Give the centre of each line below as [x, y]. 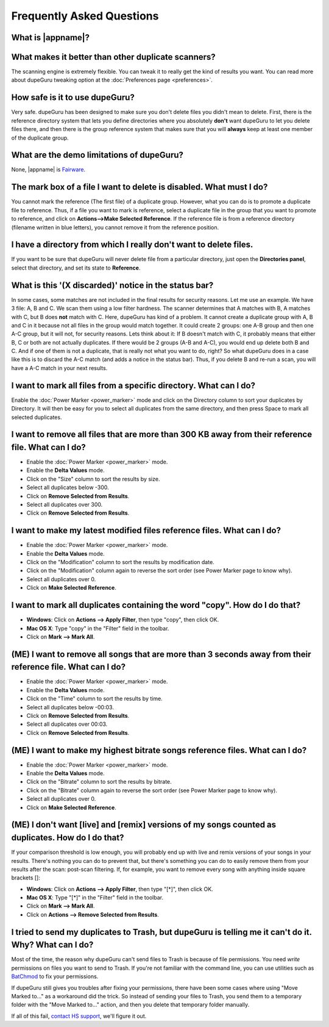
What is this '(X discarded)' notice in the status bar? [112, 285]
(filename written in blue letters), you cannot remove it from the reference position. [115, 227]
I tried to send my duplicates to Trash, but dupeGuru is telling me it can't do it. [161, 932]
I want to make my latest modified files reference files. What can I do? [146, 531]
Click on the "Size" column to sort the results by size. [93, 479]
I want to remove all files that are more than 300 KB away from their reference [162, 435]
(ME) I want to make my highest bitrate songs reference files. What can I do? [159, 750]
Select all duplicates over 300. [65, 504]
